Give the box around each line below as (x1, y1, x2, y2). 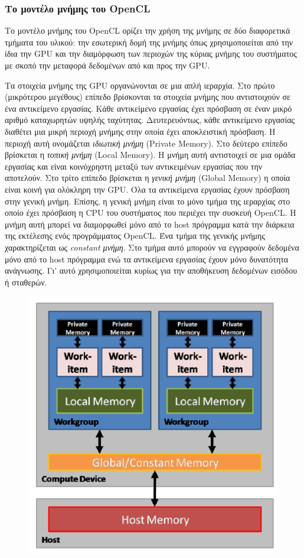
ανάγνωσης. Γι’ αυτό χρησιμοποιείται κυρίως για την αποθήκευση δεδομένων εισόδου (5, 264, 298, 277)
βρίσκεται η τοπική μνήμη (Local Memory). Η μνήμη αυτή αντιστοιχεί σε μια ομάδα (5, 148, 296, 161)
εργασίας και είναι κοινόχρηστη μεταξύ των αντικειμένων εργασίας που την (5, 160, 263, 172)
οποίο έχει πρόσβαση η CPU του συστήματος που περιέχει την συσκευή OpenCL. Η (5, 206, 296, 219)
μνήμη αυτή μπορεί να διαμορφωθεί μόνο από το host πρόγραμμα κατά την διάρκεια (5, 218, 295, 230)
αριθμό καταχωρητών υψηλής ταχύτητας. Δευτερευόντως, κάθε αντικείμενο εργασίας (5, 113, 295, 126)
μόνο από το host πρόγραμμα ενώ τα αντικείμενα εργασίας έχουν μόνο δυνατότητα (5, 252, 289, 265)
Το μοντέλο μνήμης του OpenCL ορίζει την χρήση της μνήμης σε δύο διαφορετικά (5, 24, 290, 37)
